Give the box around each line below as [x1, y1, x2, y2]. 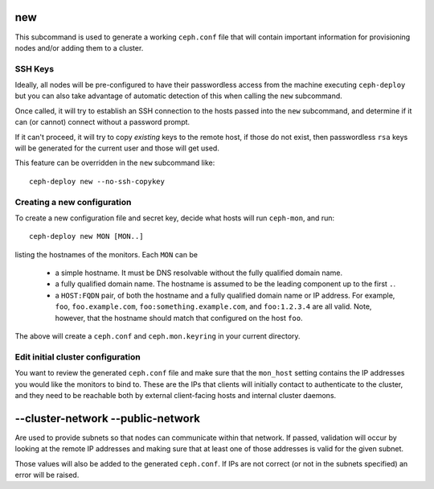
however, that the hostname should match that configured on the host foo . [55, 313, 303, 323]
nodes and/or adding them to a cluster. [14, 43, 144, 52]
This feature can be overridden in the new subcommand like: [14, 158, 215, 168]
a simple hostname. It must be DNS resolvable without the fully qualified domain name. [55, 268, 343, 277]
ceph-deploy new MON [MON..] [29, 232, 144, 241]
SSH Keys [14, 63, 55, 74]
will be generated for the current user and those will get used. [14, 143, 220, 153]
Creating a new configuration [14, 196, 132, 208]
